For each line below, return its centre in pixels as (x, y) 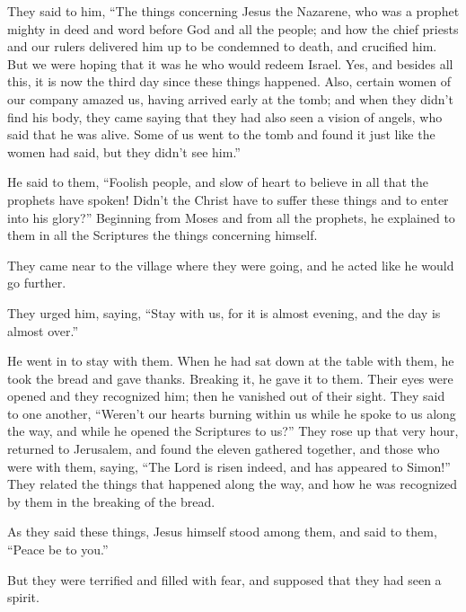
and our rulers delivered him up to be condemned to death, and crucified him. (222, 46)
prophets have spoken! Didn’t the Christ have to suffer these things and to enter (228, 199)
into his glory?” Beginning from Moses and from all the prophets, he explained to (231, 217)
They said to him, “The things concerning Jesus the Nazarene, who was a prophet (233, 11)
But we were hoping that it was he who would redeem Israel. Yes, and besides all (230, 63)
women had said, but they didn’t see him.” (124, 151)
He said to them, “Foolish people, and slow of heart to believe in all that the (218, 182)
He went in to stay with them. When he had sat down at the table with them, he (231, 361)
